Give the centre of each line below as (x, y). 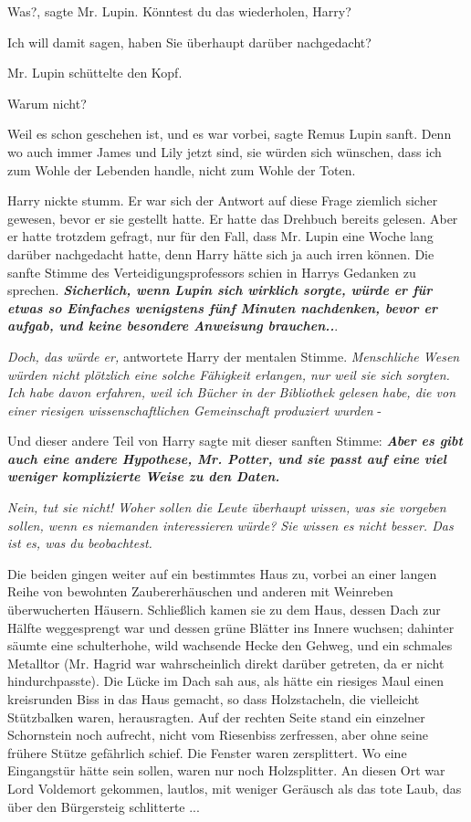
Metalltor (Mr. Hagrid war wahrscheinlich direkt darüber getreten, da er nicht (226, 663)
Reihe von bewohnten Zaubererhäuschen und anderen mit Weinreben (200, 591)
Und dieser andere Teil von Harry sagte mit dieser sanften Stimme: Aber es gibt (235, 441)
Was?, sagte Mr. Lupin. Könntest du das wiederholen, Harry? (179, 11)
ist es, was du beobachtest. (80, 543)
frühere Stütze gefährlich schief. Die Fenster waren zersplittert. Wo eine (207, 752)
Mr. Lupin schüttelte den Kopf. (95, 73)
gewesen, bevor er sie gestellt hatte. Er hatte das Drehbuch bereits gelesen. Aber (233, 218)
